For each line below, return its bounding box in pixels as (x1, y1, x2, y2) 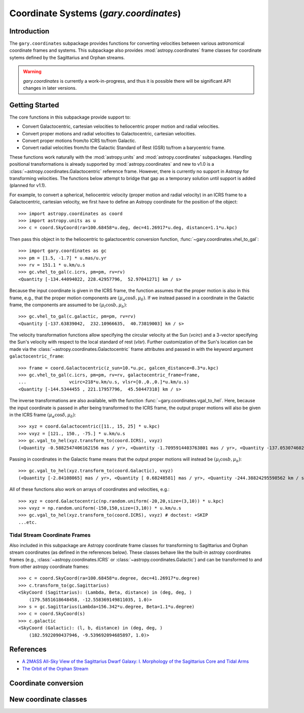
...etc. (18, 519, 37, 525)
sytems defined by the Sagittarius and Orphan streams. (9, 54, 125, 60)
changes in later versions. (23, 85, 77, 91)
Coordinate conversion (9, 679, 84, 687)
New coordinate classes (9, 695, 87, 703)
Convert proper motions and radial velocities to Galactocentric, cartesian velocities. (22, 130, 196, 136)
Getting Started (9, 100, 59, 109)
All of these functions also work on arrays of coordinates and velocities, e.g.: (9, 486, 170, 492)
